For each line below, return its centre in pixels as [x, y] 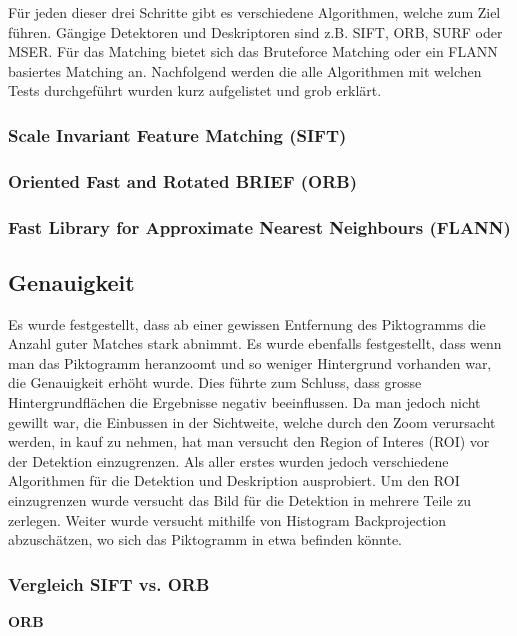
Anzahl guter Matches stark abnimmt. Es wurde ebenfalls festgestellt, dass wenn [255, 343]
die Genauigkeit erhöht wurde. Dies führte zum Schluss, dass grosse [215, 382]
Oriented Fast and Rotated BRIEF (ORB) [183, 180]
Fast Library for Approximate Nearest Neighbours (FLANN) [259, 226]
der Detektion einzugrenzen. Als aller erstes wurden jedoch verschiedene [228, 460]
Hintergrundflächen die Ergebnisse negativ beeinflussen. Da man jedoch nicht [244, 402]
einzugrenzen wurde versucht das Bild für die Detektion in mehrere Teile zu [240, 500]
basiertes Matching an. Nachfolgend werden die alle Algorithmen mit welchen [245, 70]
